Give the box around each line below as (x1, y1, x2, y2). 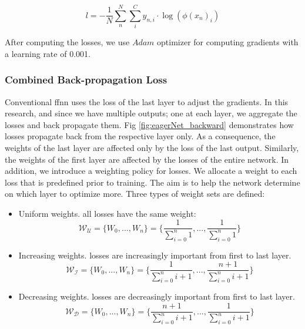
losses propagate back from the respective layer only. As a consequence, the (5, 130, 276, 142)
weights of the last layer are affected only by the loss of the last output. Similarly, (5, 141, 299, 153)
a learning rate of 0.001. (5, 47, 91, 59)
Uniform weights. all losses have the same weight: (18, 207, 196, 219)
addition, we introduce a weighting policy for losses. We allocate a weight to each (5, 164, 297, 177)
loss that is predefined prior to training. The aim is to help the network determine (5, 176, 300, 188)
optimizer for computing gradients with (157, 36, 299, 48)
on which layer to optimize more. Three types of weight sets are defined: (5, 187, 265, 200)
